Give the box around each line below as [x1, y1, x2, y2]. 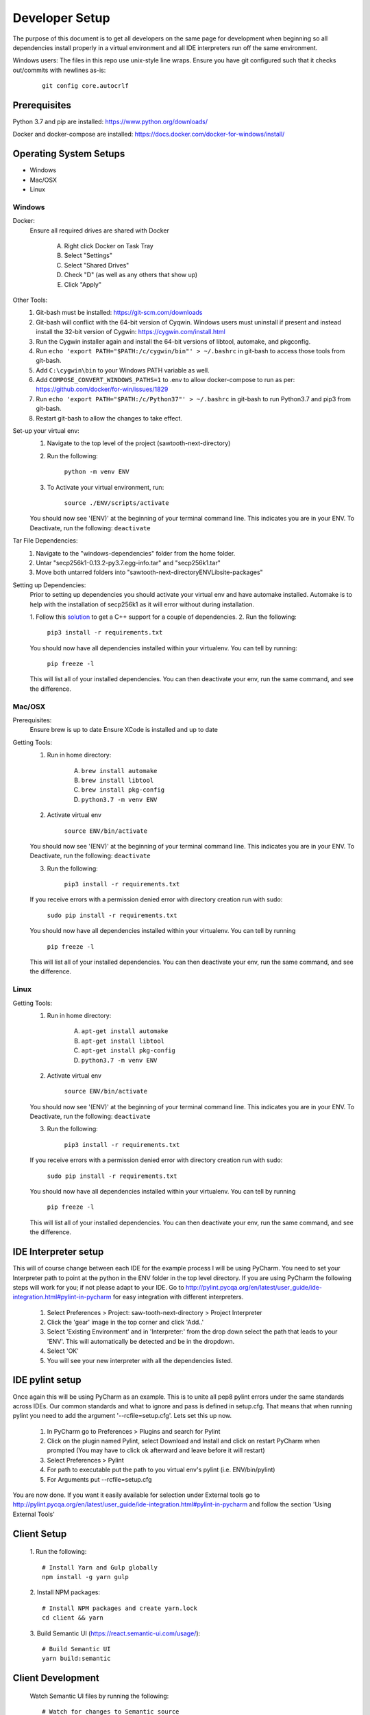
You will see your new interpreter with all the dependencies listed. [47, 1356, 233, 1364]
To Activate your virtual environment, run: [47, 483, 164, 491]
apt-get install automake [81, 1028, 169, 1035]
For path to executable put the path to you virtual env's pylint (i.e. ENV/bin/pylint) [47, 1465, 275, 1474]
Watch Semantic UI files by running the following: [29, 1692, 169, 1700]
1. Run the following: [29, 1548, 87, 1556]
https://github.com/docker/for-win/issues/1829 [36, 385, 169, 394]
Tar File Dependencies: [12, 536, 78, 545]
